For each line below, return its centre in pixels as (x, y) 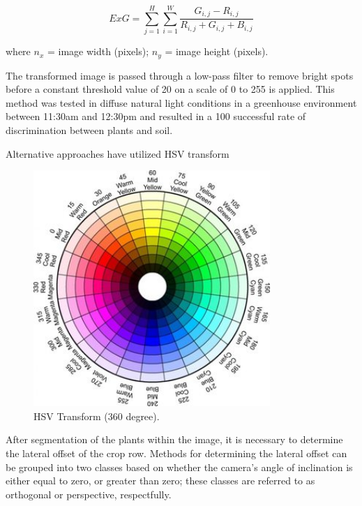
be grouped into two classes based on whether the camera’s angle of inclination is (179, 467)
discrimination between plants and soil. (89, 129)
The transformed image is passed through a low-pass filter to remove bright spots (180, 75)
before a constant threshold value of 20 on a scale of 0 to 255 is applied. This (170, 89)
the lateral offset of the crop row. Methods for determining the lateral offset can (176, 453)
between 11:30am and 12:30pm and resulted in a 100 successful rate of (156, 116)
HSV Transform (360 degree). (97, 416)
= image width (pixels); (98, 51)
